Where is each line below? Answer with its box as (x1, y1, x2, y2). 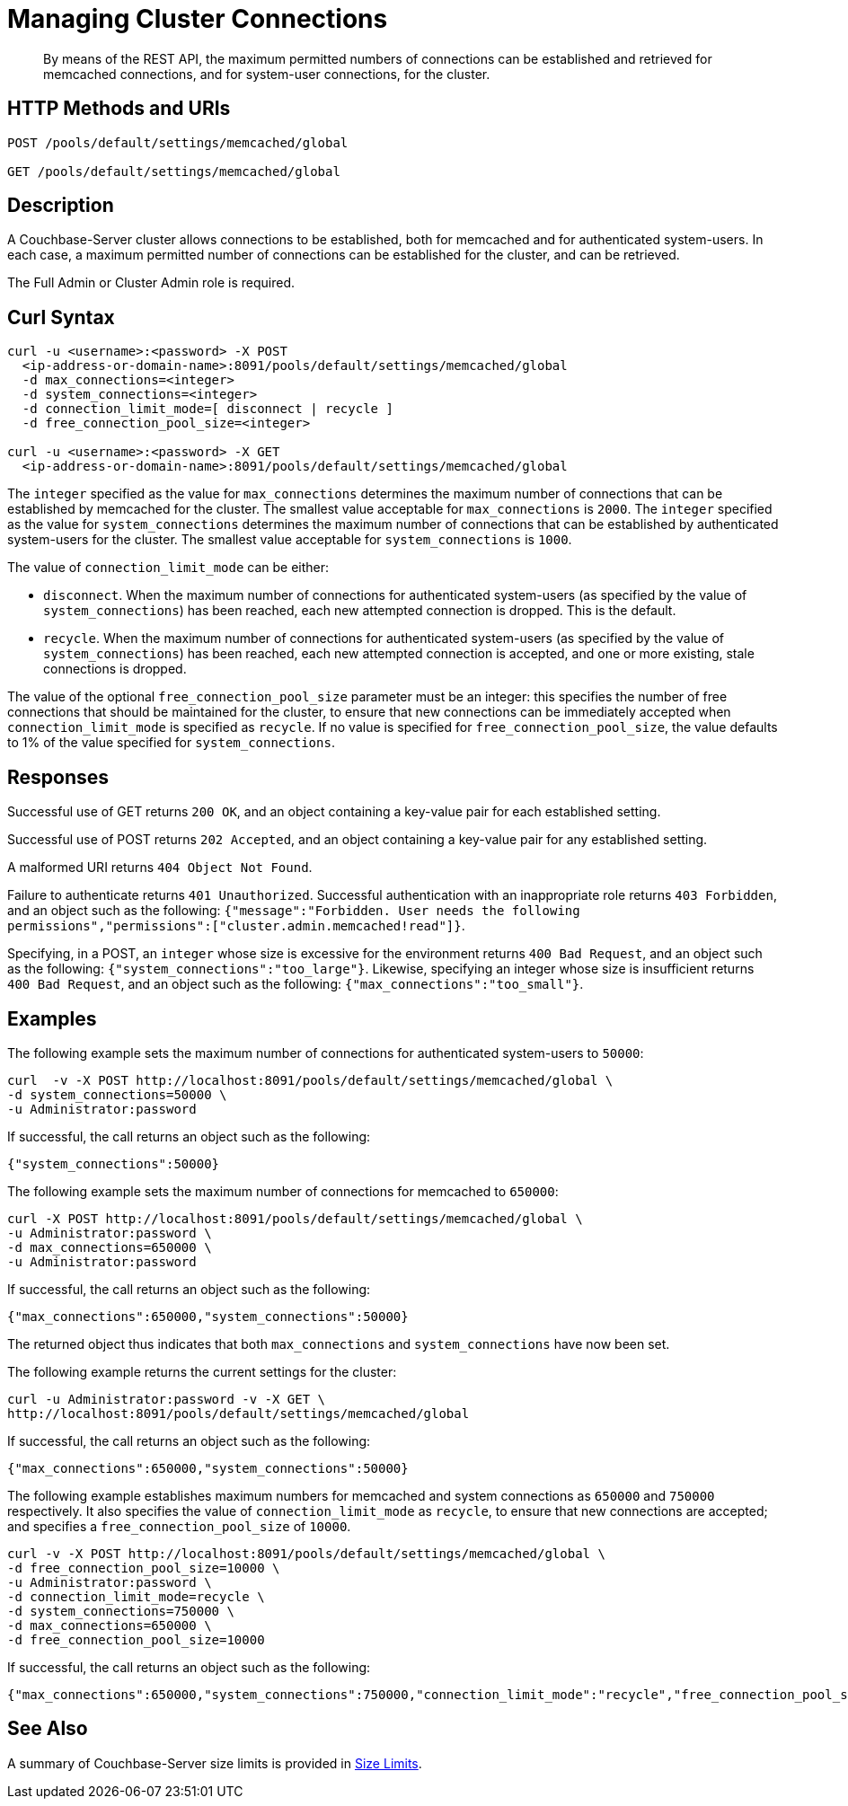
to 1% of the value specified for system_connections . (7, 735, 335, 751)
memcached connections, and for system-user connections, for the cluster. (43, 66, 490, 82)
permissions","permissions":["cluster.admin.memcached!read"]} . (7, 918, 465, 934)
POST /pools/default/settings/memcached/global (7, 135, 349, 150)
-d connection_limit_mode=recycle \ (7, 1589, 265, 1604)
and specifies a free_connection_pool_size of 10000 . (7, 1518, 351, 1534)
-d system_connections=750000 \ (7, 1603, 234, 1618)
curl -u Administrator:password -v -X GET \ (7, 1391, 326, 1406)
